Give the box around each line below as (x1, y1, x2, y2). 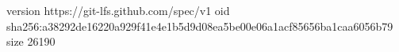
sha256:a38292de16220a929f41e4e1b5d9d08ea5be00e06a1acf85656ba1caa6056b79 (6, 17, 393, 34)
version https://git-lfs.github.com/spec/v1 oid (6, 2, 230, 18)
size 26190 (6, 33, 56, 50)
